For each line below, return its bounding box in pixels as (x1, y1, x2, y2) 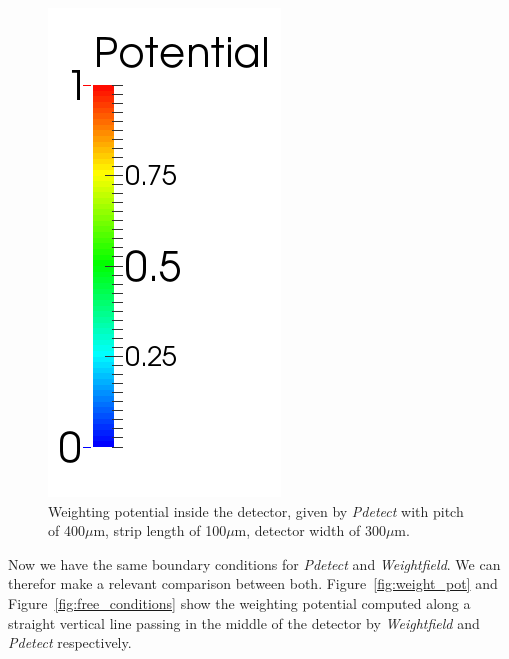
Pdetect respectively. (8, 632, 132, 653)
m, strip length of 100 (93, 520, 227, 541)
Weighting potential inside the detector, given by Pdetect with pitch (48, 500, 464, 521)
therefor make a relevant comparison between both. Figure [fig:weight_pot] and (8, 573, 498, 594)
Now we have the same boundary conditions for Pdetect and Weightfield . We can (8, 553, 501, 574)
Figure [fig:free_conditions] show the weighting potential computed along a (8, 592, 471, 613)
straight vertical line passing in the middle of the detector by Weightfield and (8, 612, 480, 633)
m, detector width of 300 (234, 520, 386, 541)
